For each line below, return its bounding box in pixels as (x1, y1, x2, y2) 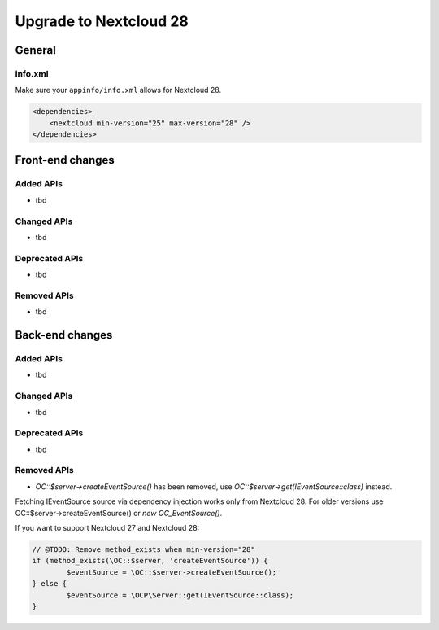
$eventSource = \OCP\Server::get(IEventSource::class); (66, 590, 294, 600)
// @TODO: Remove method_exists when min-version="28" (32, 545, 255, 553)
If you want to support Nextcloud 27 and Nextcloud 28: (15, 523, 200, 532)
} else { (32, 579, 67, 588)
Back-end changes (15, 328, 113, 342)
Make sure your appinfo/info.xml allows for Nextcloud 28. (15, 85, 222, 95)
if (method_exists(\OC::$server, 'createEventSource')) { (32, 556, 268, 566)
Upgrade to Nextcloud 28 (15, 12, 189, 30)
